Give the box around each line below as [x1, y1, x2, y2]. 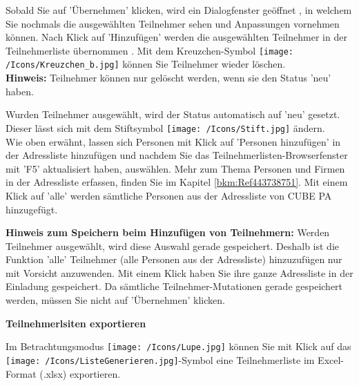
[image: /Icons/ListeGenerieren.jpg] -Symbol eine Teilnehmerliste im [6, 352, 315, 367]
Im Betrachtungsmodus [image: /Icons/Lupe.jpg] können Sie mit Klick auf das [6, 339, 351, 354]
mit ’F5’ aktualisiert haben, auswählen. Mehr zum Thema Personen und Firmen [6, 161, 345, 175]
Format [6, 366, 37, 380]
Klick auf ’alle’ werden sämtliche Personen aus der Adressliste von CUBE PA [6, 188, 332, 202]
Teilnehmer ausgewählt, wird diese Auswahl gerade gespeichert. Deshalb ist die [6, 238, 339, 253]
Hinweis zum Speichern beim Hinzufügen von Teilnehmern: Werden [6, 225, 330, 240]
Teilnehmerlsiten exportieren [6, 316, 146, 330]
